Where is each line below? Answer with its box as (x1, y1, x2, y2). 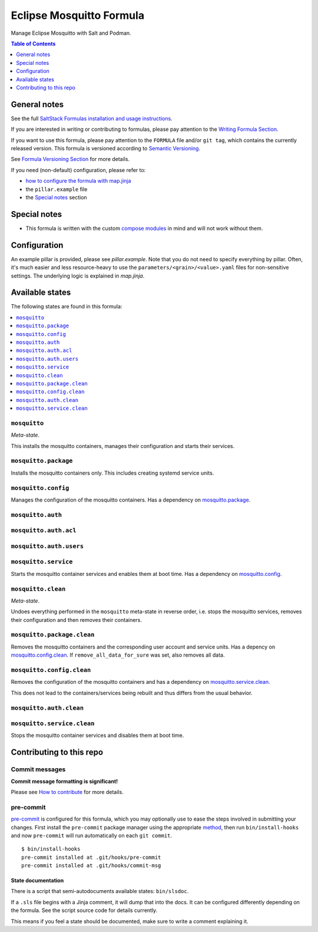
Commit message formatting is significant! (11, 778, 118, 785)
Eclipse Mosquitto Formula (11, 9, 144, 22)
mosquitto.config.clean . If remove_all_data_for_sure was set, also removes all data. (11, 651, 225, 658)
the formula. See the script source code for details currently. (11, 907, 158, 914)
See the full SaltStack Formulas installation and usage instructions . (11, 115, 173, 122)
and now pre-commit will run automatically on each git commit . (11, 832, 173, 839)
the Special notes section (25, 193, 88, 200)
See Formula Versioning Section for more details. (11, 156, 130, 163)
